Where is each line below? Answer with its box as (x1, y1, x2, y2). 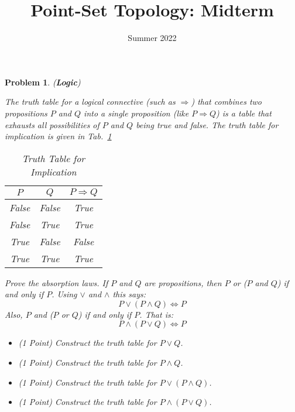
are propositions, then (144, 276, 222, 289)
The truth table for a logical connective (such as (5, 95, 176, 108)
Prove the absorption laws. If (5, 276, 108, 289)
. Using (52, 288, 77, 300)
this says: (112, 288, 146, 300)
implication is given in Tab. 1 (5, 130, 112, 142)
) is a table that (216, 107, 272, 119)
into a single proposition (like (84, 107, 189, 119)
